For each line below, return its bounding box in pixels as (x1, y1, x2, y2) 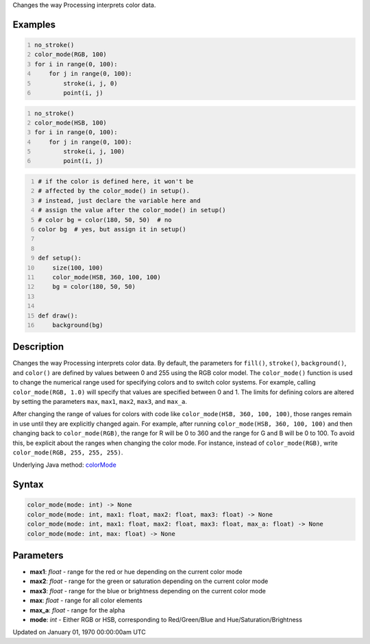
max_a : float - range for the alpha (29, 606, 125, 614)
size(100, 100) (52, 263, 103, 272)
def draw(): (38, 311, 78, 320)
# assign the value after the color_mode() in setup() (38, 206, 226, 214)
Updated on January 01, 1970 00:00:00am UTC (12, 628, 147, 636)
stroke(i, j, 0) (62, 79, 118, 87)
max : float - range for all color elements (29, 596, 143, 605)
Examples (12, 18, 56, 30)
